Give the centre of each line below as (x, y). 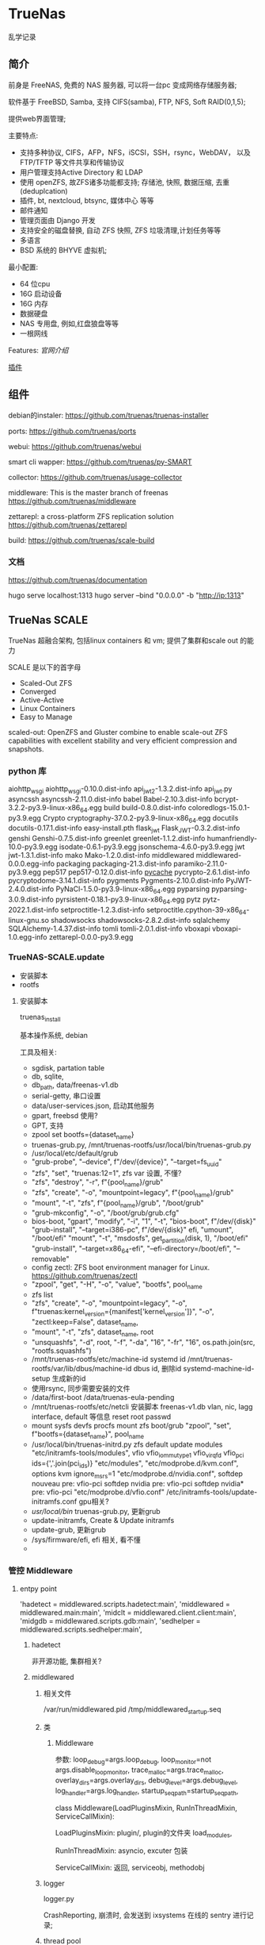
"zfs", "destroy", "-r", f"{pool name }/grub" (97, 1183)
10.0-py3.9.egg (33, 847)
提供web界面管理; (37, 118)
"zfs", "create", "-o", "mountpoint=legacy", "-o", (109, 1303)
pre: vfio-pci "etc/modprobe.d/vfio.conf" (98, 1492)
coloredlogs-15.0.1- (219, 807)
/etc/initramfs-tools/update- (212, 1492)
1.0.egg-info (28, 936)
